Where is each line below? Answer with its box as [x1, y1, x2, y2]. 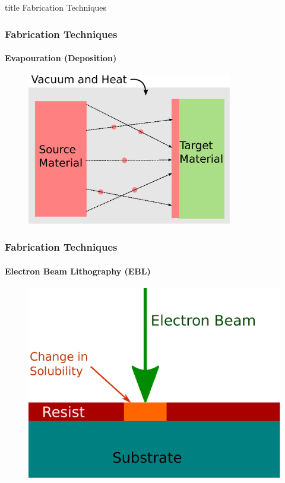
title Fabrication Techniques [5, 1, 107, 13]
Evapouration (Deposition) [5, 52, 117, 64]
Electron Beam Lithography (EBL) [5, 265, 151, 277]
